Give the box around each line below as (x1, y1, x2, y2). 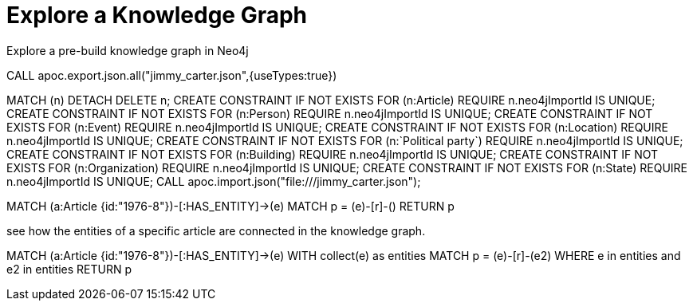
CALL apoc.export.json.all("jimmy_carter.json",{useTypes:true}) (6, 68, 337, 82)
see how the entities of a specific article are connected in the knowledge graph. (6, 223, 426, 238)
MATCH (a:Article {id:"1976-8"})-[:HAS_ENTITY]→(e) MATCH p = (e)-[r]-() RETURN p (6, 199, 455, 213)
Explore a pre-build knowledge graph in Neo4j (6, 43, 249, 57)
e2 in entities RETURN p (6, 262, 132, 276)
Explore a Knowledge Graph (6, 2, 308, 29)
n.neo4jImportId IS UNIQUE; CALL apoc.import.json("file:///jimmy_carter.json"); (6, 174, 421, 188)
